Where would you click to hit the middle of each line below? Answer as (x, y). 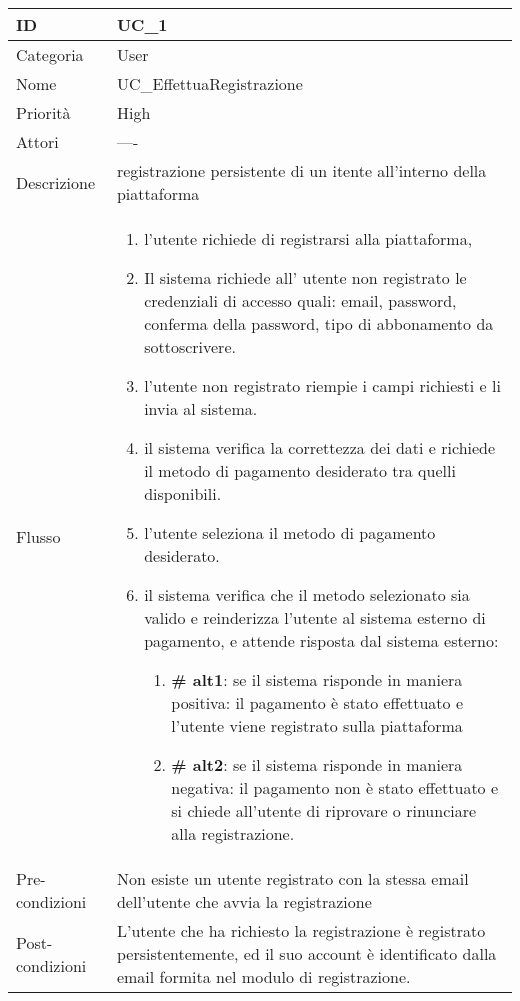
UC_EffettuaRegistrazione (209, 83)
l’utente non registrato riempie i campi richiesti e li (322, 385)
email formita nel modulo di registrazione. (263, 976)
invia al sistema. (201, 408)
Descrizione (56, 182)
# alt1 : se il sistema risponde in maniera (317, 679)
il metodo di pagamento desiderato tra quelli (300, 470)
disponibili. (183, 493)
